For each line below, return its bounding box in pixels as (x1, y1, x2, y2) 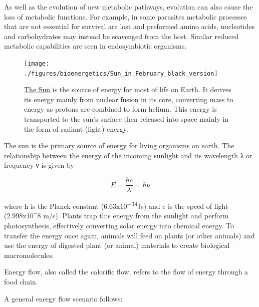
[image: (24, 60, 50, 67)
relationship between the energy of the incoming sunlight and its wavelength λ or (4, 150, 252, 160)
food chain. (4, 276, 38, 286)
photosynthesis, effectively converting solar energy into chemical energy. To (4, 220, 234, 230)
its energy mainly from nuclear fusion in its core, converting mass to (24, 94, 233, 104)
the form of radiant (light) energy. (24, 123, 128, 134)
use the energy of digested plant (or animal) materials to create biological (4, 240, 230, 250)
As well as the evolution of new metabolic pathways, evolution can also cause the (4, 2, 253, 12)
